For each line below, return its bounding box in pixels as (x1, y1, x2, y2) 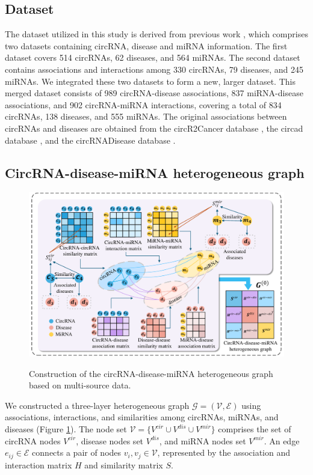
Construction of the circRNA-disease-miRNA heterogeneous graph (29, 367, 273, 379)
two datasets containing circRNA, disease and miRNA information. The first (5, 39, 288, 52)
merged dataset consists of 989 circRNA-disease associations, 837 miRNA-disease (5, 87, 303, 99)
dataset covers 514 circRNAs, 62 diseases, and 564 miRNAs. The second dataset (5, 51, 300, 64)
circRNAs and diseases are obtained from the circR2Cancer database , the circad (5, 121, 303, 134)
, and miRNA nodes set (159, 434, 246, 447)
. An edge (264, 434, 300, 447)
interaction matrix (5, 458, 72, 471)
